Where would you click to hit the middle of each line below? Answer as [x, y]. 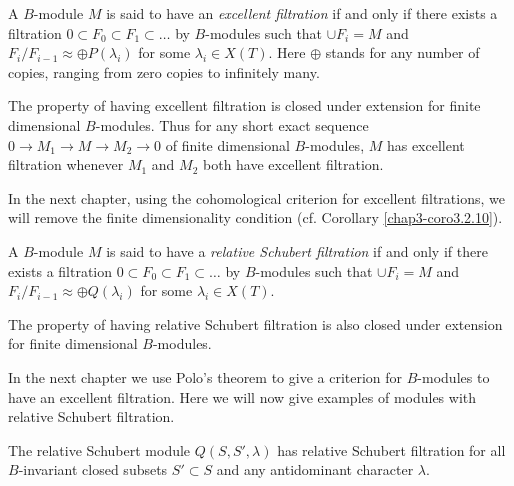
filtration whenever [66, 164]
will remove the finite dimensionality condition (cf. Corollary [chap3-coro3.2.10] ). [255, 217]
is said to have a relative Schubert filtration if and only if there [297, 250]
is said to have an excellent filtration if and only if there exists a [302, 13]
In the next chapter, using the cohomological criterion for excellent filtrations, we [256, 197]
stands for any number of [402, 52]
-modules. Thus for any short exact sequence [232, 124]
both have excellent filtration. [293, 164]
